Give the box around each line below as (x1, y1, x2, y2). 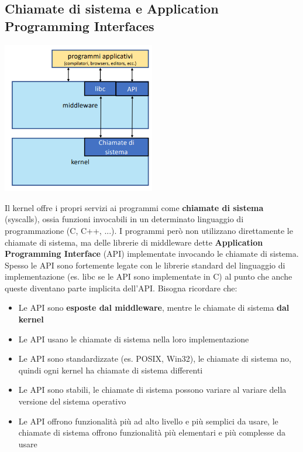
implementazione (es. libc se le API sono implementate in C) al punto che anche (5, 270, 292, 283)
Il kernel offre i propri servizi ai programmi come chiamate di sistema (5, 201, 264, 213)
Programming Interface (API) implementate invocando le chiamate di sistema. (5, 247, 299, 260)
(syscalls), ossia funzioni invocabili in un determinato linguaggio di (5, 213, 244, 225)
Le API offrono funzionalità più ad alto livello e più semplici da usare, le (18, 414, 278, 427)
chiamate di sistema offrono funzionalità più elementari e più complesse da (18, 426, 285, 439)
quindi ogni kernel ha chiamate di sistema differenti (18, 363, 203, 376)
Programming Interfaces (5, 16, 154, 35)
